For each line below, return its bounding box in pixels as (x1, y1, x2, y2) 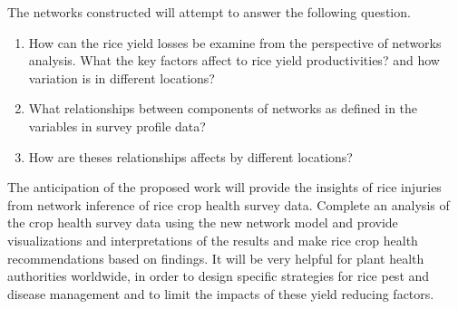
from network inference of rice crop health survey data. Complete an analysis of (7, 195, 450, 214)
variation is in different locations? (28, 68, 215, 87)
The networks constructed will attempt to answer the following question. (7, 3, 411, 21)
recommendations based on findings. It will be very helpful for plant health (7, 248, 424, 267)
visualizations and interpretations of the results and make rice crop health (7, 230, 418, 249)
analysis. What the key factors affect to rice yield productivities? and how (28, 51, 440, 70)
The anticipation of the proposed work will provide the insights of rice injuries (7, 178, 442, 197)
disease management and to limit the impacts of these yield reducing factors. (7, 284, 434, 303)
